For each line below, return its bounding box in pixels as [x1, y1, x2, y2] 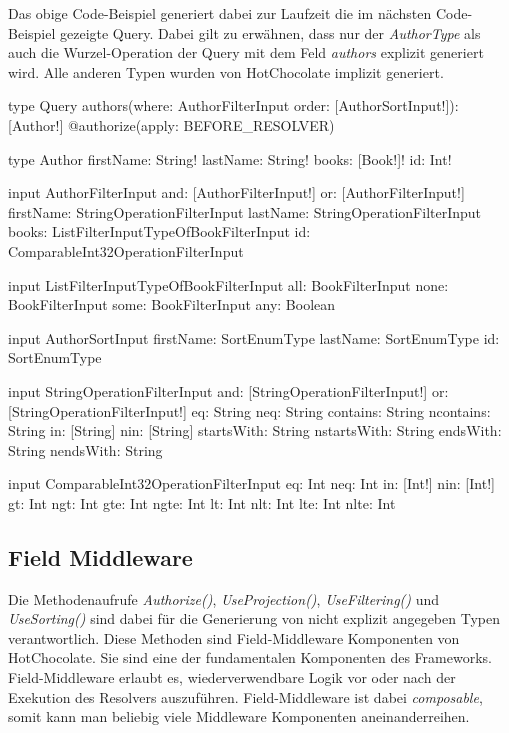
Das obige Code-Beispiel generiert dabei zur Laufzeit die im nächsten [8, 3, 432, 23]
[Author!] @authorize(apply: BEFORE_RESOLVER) [8, 114, 335, 135]
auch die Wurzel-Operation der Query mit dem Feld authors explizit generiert [8, 42, 484, 63]
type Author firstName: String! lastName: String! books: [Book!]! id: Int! [8, 148, 452, 169]
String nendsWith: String [8, 439, 163, 460]
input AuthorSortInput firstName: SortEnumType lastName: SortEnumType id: [8, 327, 500, 348]
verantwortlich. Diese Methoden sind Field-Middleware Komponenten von [8, 627, 460, 648]
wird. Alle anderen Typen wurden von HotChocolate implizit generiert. [8, 61, 444, 82]
